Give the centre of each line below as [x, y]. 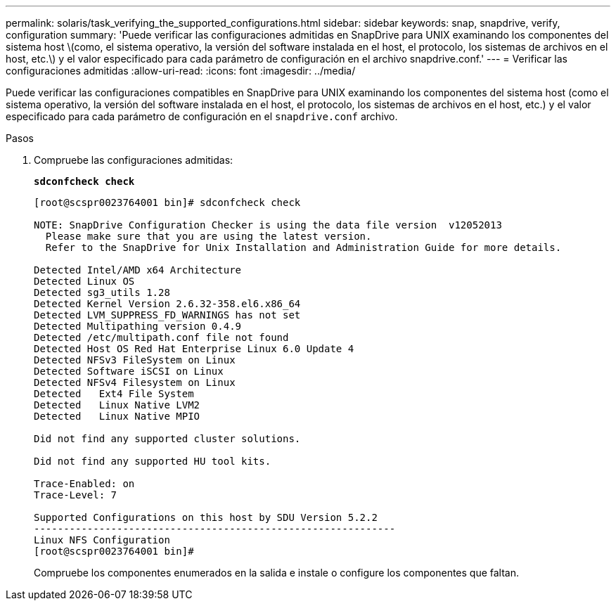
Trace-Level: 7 [76, 495]
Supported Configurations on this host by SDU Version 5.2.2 [206, 517]
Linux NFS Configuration [102, 540]
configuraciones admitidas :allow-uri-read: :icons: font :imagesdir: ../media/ [181, 71]
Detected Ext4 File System [114, 394]
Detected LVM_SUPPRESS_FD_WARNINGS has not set [167, 315]
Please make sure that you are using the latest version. [208, 236]
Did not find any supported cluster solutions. [167, 439]
